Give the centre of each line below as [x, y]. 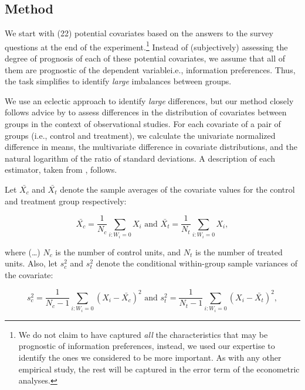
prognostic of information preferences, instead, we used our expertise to [147, 346]
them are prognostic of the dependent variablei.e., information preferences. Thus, [150, 69]
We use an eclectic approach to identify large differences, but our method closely [149, 100]
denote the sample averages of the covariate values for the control [177, 189]
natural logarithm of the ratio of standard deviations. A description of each [140, 158]
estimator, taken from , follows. [61, 170]
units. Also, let [31, 263]
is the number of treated [239, 252]
